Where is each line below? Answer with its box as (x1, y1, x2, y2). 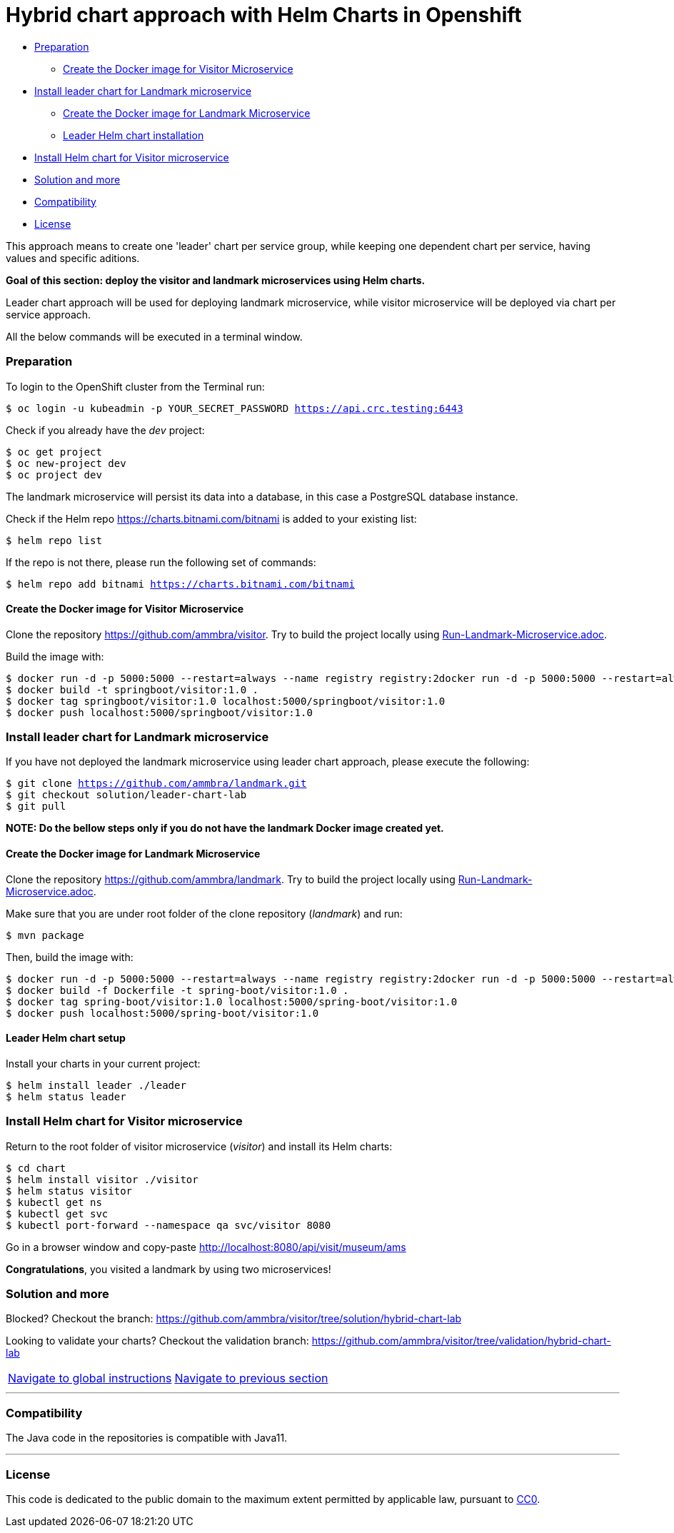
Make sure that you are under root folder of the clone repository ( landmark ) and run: (6, 907, 403, 920)
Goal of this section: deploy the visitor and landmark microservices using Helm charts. (6, 273, 426, 286)
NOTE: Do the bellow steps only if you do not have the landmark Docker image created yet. (6, 822, 444, 835)
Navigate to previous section (174, 1371, 328, 1386)
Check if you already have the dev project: (6, 423, 205, 436)
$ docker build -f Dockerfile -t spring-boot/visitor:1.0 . (6, 984, 349, 996)
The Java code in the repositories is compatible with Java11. (6, 1432, 288, 1444)
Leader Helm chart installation (63, 129, 204, 141)
